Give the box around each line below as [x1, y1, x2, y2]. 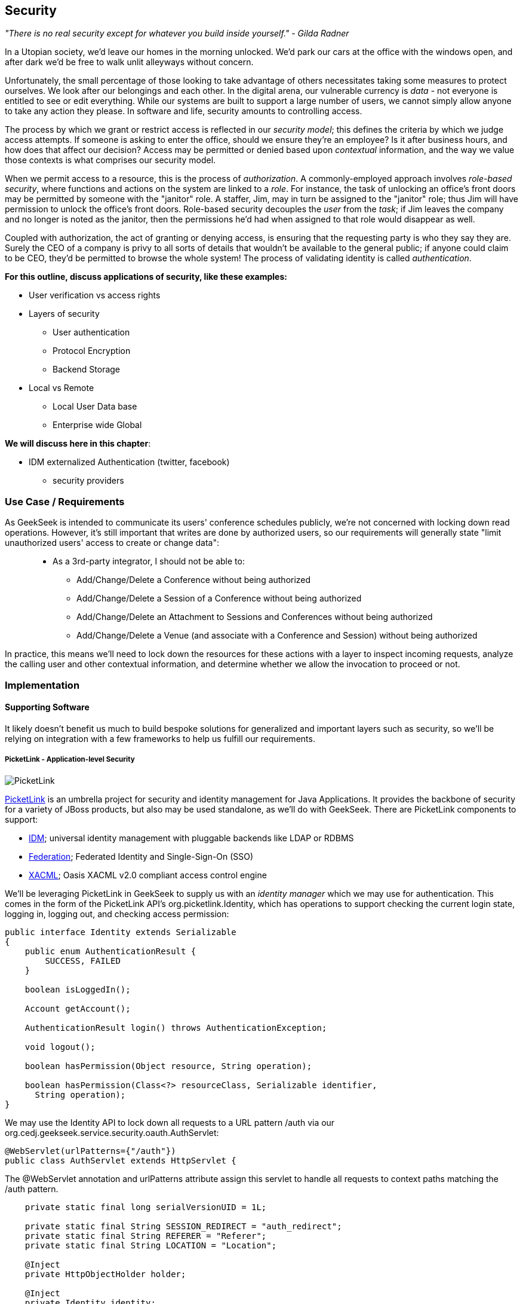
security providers [53, 475, 124, 486]
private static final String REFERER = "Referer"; [24, 1230, 267, 1241]
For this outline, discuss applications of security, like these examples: [5, 271, 287, 282]
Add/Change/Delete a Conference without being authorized [76, 575, 311, 585]
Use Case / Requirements [5, 495, 125, 508]
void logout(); [24, 1042, 96, 1052]
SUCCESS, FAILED [45, 955, 121, 966]
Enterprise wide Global [53, 420, 142, 430]
